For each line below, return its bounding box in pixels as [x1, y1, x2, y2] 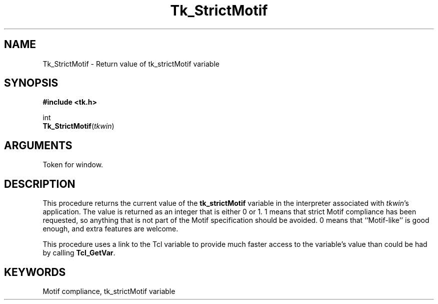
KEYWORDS [4, 265, 66, 278]
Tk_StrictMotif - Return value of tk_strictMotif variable [42, 59, 219, 68]
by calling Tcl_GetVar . [42, 248, 115, 257]
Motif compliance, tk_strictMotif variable [42, 286, 175, 295]
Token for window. [42, 160, 103, 169]
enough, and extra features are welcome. [42, 224, 178, 233]
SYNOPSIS [4, 77, 58, 90]
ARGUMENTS [4, 139, 72, 152]
